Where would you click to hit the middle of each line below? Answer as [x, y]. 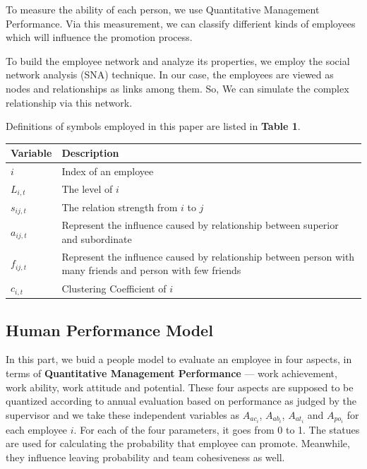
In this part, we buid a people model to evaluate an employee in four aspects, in [179, 359]
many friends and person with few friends [151, 270]
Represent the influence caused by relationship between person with [208, 256]
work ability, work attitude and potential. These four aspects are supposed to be [180, 387]
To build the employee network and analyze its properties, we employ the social [178, 60]
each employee [37, 429]
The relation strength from [120, 207]
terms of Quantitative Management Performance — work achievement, [172, 373]
